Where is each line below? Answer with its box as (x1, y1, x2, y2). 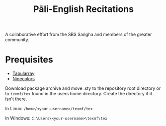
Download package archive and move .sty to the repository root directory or (5, 85, 161, 91)
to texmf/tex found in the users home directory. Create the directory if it (5, 91, 153, 97)
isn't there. (5, 96, 27, 102)
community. (5, 37, 29, 43)
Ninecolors (12, 76, 35, 82)
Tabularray (12, 70, 35, 76)
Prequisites (5, 54, 53, 65)
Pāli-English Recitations (33, 3, 134, 15)
